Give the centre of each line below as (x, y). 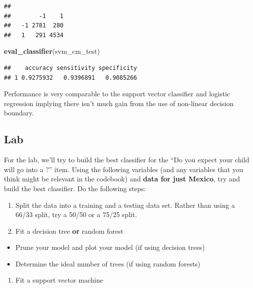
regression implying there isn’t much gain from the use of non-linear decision (119, 103)
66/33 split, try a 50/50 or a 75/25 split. (76, 214)
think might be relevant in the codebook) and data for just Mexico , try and (122, 179)
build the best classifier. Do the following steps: (75, 188)
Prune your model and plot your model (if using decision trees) (110, 247)
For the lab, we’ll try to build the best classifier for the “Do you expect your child (127, 160)
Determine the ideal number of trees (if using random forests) (108, 263)
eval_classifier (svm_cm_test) (52, 51)
